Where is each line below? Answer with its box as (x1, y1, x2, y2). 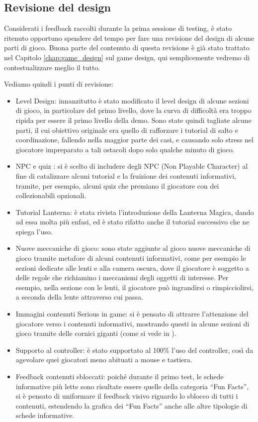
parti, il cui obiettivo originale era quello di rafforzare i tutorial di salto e (15, 124, 238, 135)
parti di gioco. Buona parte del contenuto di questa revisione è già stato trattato (4, 42, 250, 53)
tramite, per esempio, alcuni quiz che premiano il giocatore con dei (15, 180, 219, 191)
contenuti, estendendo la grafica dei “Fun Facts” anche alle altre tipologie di (15, 400, 248, 411)
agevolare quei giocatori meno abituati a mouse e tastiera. (15, 354, 192, 365)
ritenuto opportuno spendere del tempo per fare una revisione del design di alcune (4, 32, 255, 43)
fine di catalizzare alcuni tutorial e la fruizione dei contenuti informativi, (15, 170, 236, 181)
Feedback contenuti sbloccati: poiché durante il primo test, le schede (15, 371, 224, 382)
